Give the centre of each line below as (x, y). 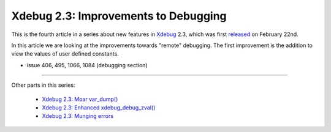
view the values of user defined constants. (65, 54)
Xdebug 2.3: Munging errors (78, 116)
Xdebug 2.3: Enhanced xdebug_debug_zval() (99, 108)
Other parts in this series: (43, 85)
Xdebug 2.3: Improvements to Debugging (119, 16)
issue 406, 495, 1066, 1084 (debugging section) (87, 65)
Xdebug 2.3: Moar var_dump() (80, 99)
